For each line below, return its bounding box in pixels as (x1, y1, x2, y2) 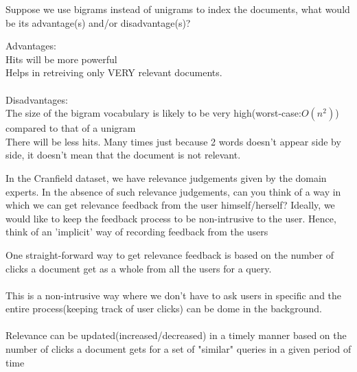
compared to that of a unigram (5, 121, 136, 135)
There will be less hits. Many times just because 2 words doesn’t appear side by (5, 134, 341, 148)
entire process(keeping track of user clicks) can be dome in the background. (5, 301, 322, 316)
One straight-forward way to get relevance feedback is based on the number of (5, 247, 334, 261)
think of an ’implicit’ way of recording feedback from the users (5, 224, 268, 239)
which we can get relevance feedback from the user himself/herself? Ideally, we (5, 198, 335, 212)
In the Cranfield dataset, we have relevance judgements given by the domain (5, 170, 327, 185)
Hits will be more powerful (5, 51, 117, 66)
